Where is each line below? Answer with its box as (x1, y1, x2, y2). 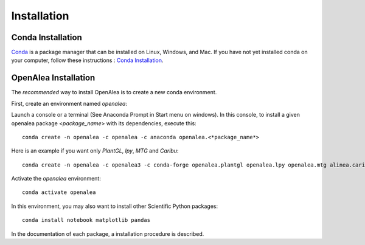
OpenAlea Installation (11, 73, 96, 83)
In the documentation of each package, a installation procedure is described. (11, 230, 204, 237)
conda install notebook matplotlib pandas (22, 216, 151, 224)
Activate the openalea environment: (11, 175, 102, 182)
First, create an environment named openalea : (11, 100, 128, 107)
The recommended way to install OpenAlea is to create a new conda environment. (11, 89, 217, 96)
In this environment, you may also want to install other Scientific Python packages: (11, 202, 218, 210)
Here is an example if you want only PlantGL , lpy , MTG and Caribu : (11, 147, 179, 154)
